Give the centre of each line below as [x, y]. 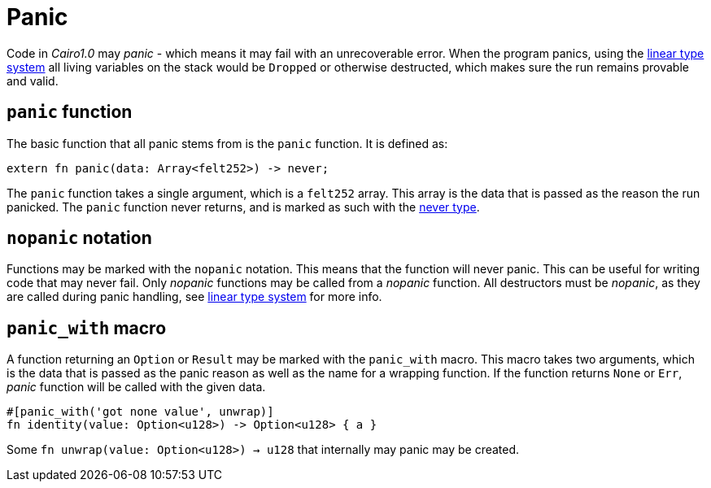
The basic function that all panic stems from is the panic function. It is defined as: [227, 143]
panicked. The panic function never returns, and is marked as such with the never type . [243, 207]
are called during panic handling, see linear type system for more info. [194, 297]
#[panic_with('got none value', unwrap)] [140, 412]
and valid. [33, 81]
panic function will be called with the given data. [136, 387]
